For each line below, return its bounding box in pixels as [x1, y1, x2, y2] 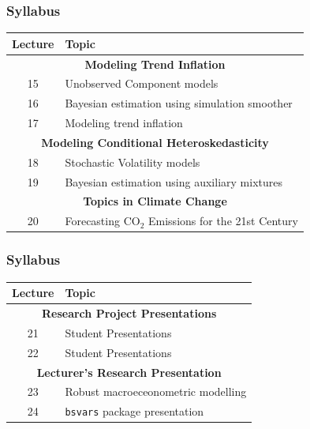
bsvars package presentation [65, 403, 204, 420]
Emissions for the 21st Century [148, 213, 298, 229]
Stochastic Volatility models [65, 153, 200, 170]
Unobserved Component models [65, 75, 218, 92]
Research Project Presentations [41, 304, 217, 321]
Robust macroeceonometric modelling [65, 383, 247, 400]
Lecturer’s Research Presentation [36, 363, 222, 380]
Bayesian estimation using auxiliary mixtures [65, 173, 282, 190]
